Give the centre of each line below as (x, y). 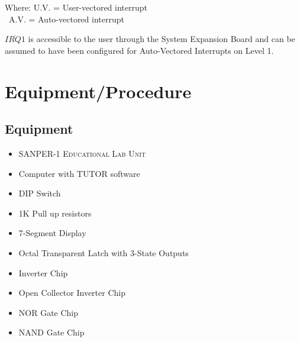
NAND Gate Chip (51, 332)
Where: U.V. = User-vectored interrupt (76, 7)
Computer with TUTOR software (79, 173)
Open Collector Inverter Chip (72, 293)
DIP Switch (40, 193)
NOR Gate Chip (49, 312)
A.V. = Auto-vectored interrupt (66, 19)
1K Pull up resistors (55, 213)
